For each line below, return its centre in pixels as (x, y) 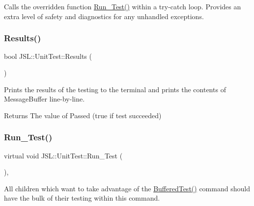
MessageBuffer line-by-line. (44, 99)
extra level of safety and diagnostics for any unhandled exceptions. (104, 16)
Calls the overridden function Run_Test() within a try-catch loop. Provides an (123, 6)
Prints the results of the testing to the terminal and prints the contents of (115, 89)
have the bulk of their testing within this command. (82, 198)
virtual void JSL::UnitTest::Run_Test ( (63, 155)
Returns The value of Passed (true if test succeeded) (83, 115)
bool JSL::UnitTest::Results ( (48, 56)
